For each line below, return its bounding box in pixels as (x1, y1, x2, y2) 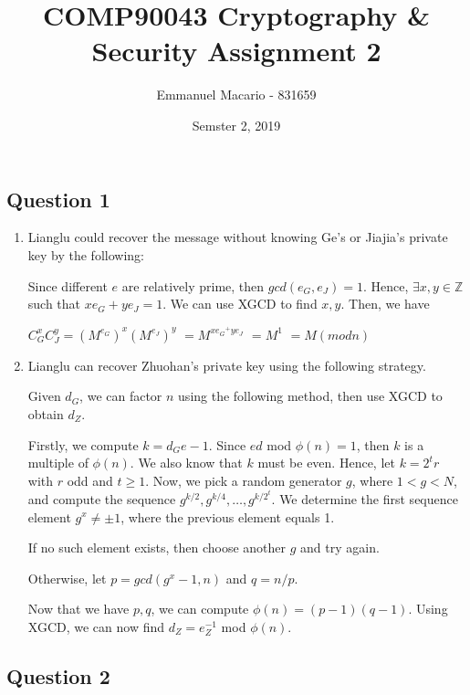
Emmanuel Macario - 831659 (156, 85, 317, 104)
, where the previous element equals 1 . (120, 507, 335, 526)
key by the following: (27, 245, 144, 264)
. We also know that (130, 453, 243, 472)
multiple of (27, 453, 89, 472)
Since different (27, 276, 108, 295)
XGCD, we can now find (27, 616, 165, 636)
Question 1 (6, 184, 110, 213)
